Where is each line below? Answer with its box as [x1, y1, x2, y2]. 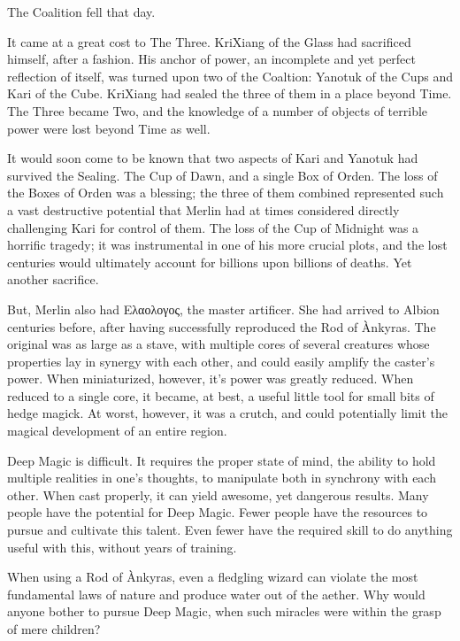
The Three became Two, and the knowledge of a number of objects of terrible [7, 101, 428, 120]
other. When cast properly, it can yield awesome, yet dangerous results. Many [7, 485, 429, 504]
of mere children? [7, 620, 101, 637]
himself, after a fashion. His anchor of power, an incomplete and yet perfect [7, 50, 416, 68]
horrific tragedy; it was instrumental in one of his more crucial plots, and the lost [7, 236, 448, 254]
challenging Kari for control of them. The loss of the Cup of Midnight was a [7, 218, 419, 236]
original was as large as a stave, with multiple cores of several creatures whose [7, 335, 430, 353]
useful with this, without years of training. [7, 537, 237, 556]
